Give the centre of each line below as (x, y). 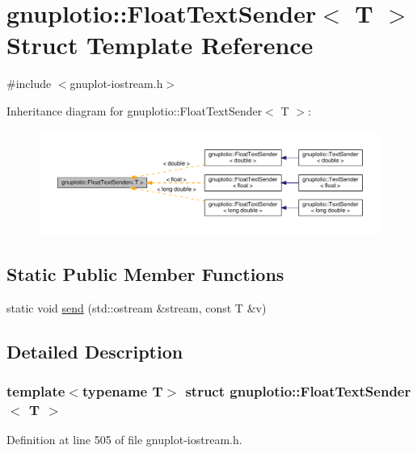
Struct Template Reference (160, 45)
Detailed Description (95, 351)
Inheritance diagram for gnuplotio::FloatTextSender (135, 110)
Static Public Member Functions (145, 274)
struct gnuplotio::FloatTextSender (298, 391)
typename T (122, 391)
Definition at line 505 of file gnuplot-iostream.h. (124, 440)
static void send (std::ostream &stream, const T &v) (137, 307)
